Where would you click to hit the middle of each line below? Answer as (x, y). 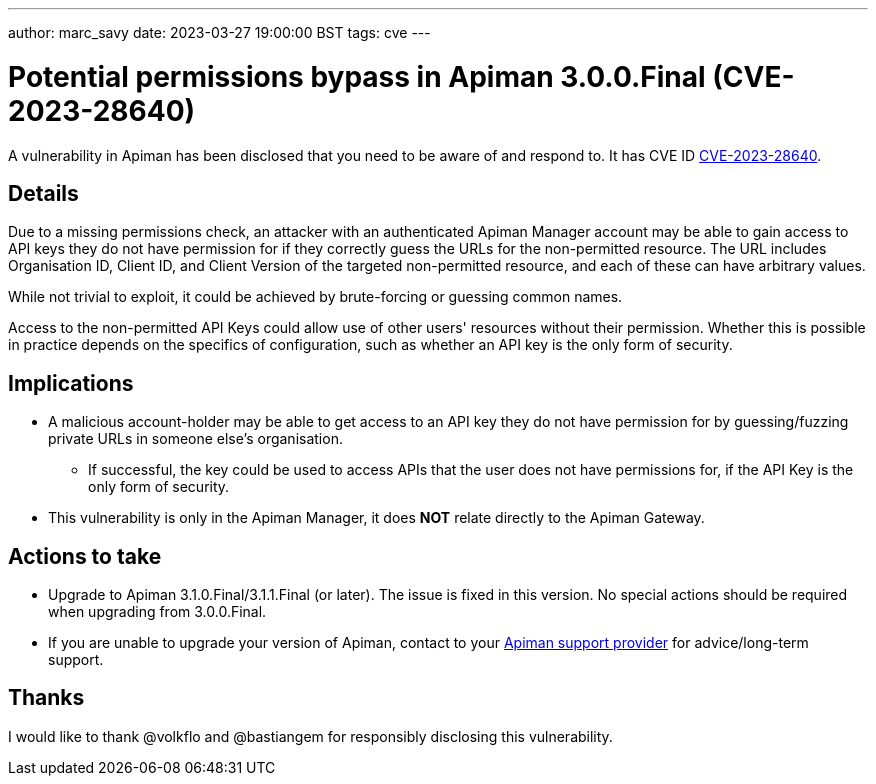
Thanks (46, 698)
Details (43, 193)
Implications (71, 383)
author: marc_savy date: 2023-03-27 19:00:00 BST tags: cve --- (219, 32)
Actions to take (85, 556)
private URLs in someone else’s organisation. (195, 439)
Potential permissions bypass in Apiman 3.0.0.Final (357, 76)
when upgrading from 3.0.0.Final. (157, 612)
